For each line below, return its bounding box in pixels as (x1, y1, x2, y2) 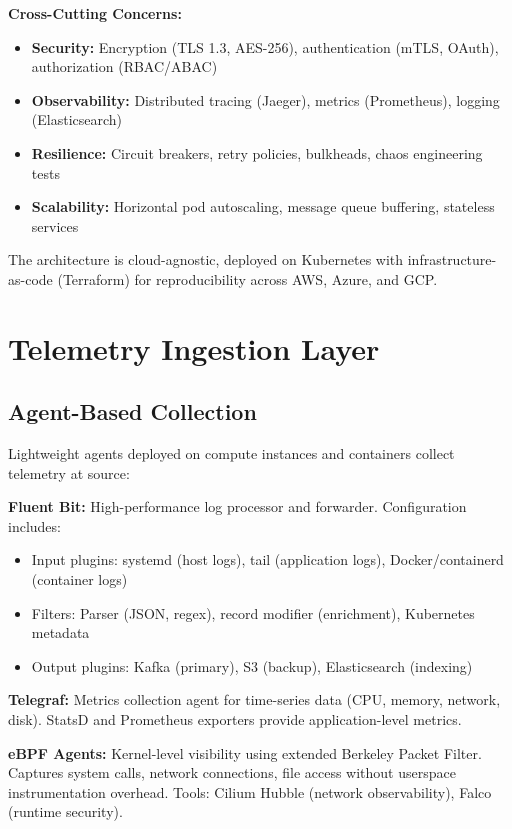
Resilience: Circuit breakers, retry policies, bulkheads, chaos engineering (31, 142, 483, 163)
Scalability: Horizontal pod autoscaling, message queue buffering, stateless (31, 196, 495, 217)
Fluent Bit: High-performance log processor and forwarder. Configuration (8, 496, 467, 517)
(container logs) (31, 569, 128, 590)
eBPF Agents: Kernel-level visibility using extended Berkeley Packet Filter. (8, 742, 482, 763)
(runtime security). (8, 801, 123, 822)
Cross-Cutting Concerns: (8, 3, 182, 23)
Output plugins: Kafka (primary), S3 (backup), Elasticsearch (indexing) (31, 655, 473, 676)
